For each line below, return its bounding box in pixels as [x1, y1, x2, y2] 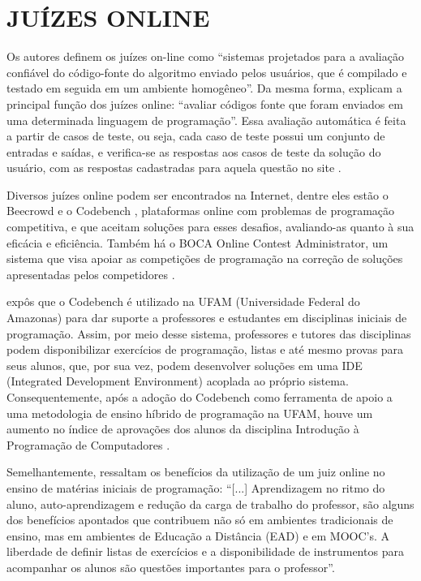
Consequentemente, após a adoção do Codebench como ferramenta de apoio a [6, 389, 393, 405]
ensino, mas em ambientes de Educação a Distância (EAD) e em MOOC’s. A [6, 527, 390, 544]
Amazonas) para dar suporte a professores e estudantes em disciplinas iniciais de [6, 309, 407, 326]
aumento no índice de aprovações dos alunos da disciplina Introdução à [6, 420, 359, 437]
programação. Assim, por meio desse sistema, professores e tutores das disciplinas [6, 325, 411, 342]
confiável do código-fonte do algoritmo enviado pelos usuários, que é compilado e [6, 63, 407, 80]
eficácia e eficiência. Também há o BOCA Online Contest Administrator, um [6, 234, 389, 251]
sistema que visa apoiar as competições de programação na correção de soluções [6, 250, 403, 267]
